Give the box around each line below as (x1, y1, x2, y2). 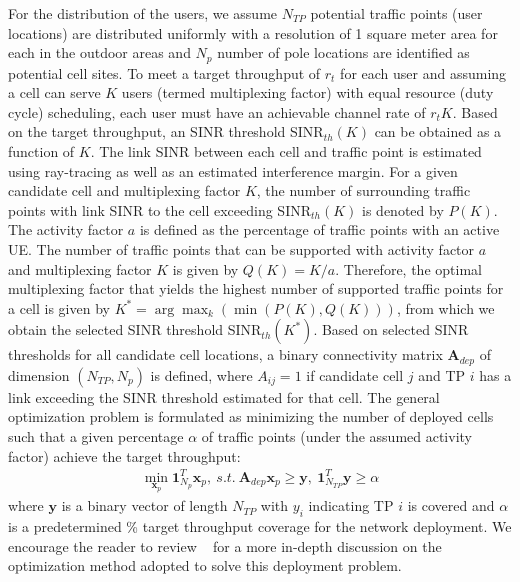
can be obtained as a (374, 121, 502, 142)
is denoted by (362, 199, 444, 220)
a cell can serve (8, 82, 101, 103)
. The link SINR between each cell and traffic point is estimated (90, 141, 482, 162)
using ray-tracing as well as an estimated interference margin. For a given (8, 160, 458, 181)
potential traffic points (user (310, 3, 483, 23)
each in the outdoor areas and (8, 42, 191, 63)
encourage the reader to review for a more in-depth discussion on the (8, 535, 442, 556)
